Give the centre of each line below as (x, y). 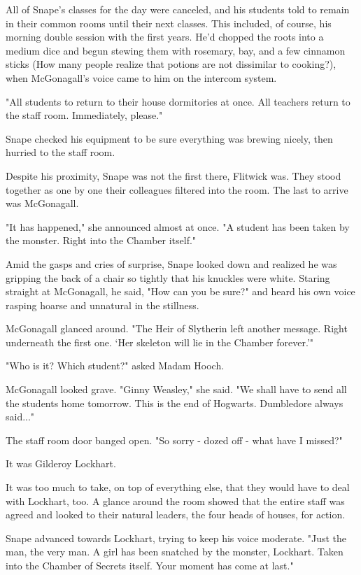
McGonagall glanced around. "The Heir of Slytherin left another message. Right (177, 328)
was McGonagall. (42, 203)
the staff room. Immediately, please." (84, 115)
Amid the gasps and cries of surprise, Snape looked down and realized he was (171, 263)
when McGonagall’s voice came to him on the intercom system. (141, 77)
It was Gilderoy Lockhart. (61, 463)
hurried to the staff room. (61, 152)
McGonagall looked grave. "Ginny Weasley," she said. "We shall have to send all (176, 389)
